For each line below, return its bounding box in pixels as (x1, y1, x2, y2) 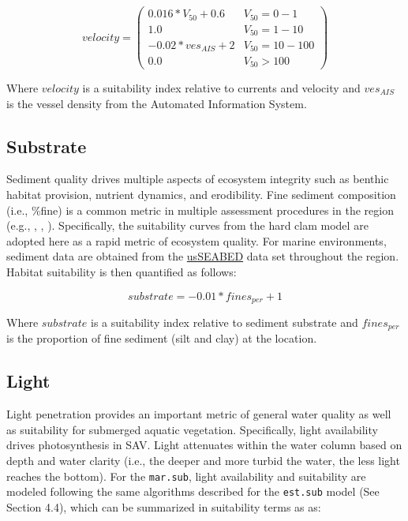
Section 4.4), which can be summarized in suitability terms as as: (6, 498, 321, 515)
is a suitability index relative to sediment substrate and (91, 314, 358, 330)
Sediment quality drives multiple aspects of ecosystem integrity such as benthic (6, 171, 389, 187)
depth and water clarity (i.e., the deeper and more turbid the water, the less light (6, 452, 400, 469)
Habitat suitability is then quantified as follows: (6, 263, 237, 279)
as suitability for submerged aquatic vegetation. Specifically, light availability (6, 421, 378, 437)
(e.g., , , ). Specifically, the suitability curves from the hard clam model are (6, 217, 369, 234)
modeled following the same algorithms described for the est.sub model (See (6, 483, 380, 500)
